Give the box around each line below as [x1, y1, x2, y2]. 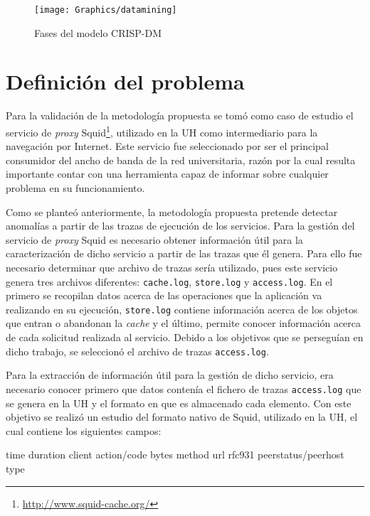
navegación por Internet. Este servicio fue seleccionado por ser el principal [6, 139, 329, 154]
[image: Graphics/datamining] [34, 5, 177, 15]
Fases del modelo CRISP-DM [34, 25, 162, 40]
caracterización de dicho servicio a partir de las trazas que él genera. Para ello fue [6, 246, 362, 261]
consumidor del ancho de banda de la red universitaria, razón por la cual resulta [6, 152, 356, 167]
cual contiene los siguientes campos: [6, 423, 162, 438]
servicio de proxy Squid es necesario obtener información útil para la [6, 232, 303, 247]
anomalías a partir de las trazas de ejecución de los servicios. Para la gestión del [6, 218, 355, 233]
